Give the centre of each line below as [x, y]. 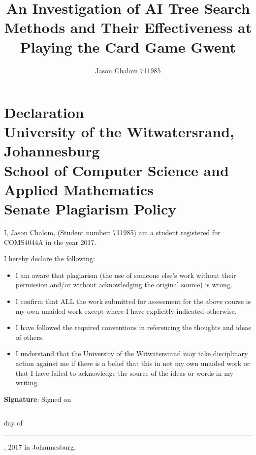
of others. [30, 337]
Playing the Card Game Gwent [128, 46]
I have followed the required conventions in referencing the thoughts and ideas [133, 327]
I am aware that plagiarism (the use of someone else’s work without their [126, 275]
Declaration [44, 112]
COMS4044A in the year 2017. [50, 242]
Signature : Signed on [37, 399]
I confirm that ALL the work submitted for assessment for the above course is [133, 301]
